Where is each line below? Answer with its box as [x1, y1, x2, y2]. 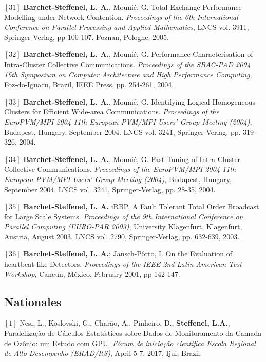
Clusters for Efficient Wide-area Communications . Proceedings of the [4, 106, 219, 117]
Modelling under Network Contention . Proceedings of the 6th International [4, 11, 238, 22]
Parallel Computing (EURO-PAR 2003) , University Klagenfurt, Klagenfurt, [4, 221, 242, 232]
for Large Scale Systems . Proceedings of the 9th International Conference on [4, 211, 243, 222]
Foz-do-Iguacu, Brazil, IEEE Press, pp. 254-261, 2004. [4, 79, 174, 90]
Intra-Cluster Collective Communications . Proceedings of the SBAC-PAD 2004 [4, 58, 251, 69]
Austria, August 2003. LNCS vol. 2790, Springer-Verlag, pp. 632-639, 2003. [4, 231, 240, 242]
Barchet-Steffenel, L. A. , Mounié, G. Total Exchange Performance [23, 2, 242, 12]
